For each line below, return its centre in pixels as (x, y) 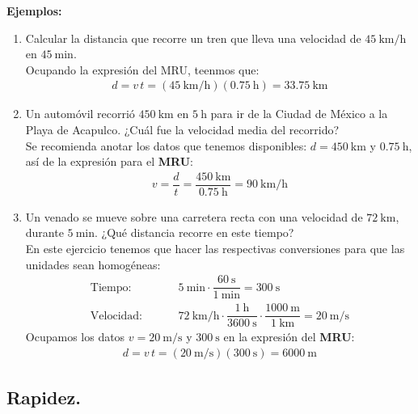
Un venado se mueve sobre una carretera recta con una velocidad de (194, 216)
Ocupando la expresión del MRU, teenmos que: (142, 69)
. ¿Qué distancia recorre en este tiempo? (194, 232)
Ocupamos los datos (75, 337)
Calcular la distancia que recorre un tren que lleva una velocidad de (193, 38)
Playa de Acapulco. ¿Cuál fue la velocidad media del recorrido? (182, 129)
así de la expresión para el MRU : (109, 161)
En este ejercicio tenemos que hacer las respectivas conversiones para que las (215, 249)
